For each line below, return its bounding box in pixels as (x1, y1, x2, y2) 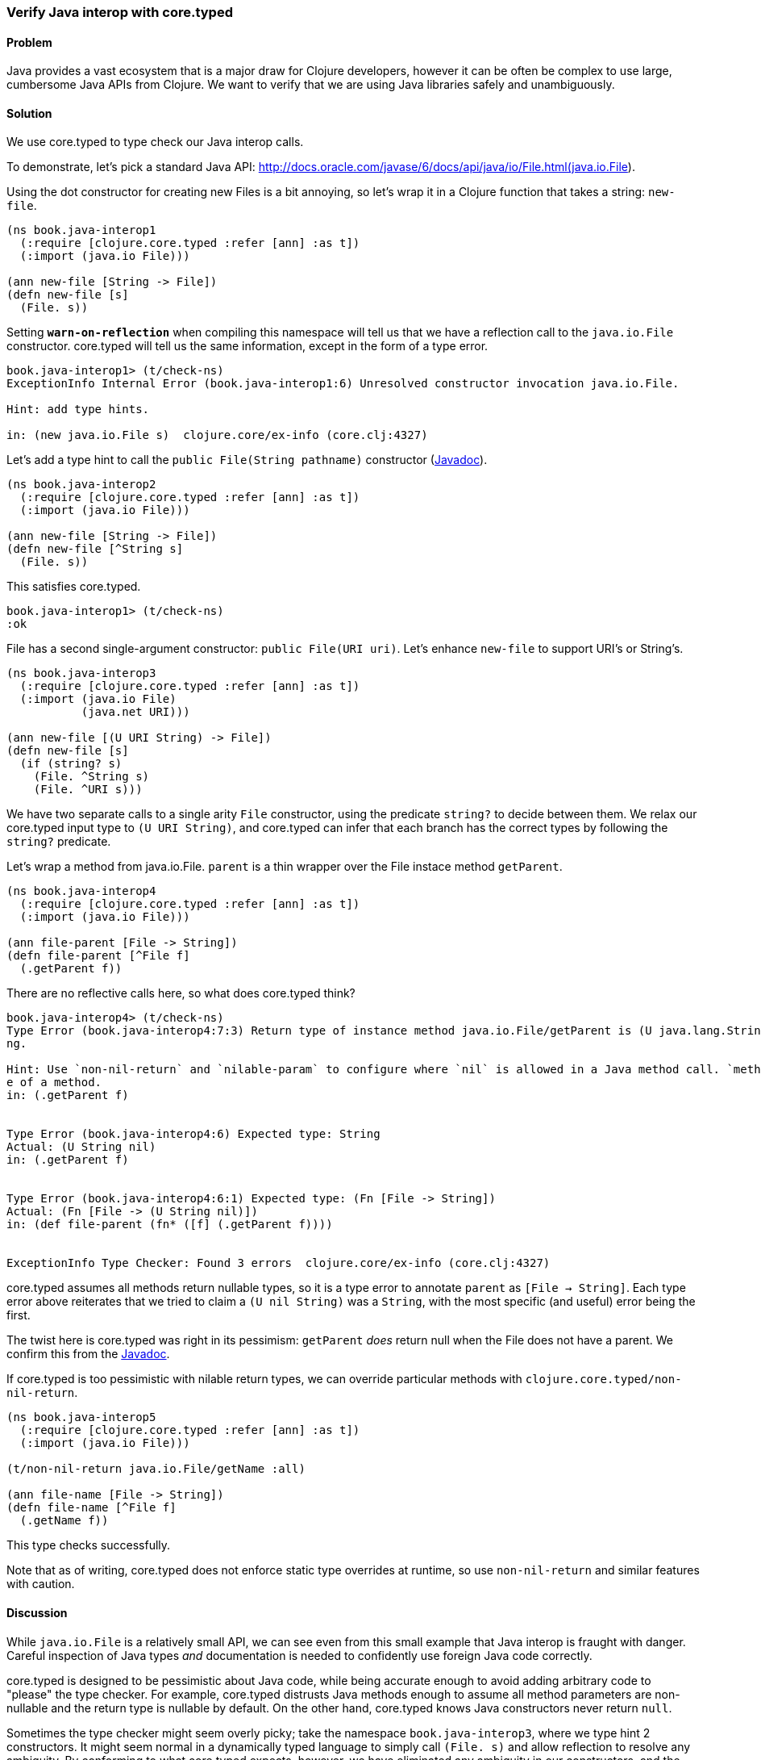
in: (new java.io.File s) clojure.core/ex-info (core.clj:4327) (6, 429, 428, 442)
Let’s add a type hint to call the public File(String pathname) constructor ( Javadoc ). (6, 453, 488, 467)
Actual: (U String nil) (6, 1140, 156, 1154)
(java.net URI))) (81, 705, 190, 719)
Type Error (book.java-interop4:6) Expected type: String (6, 1127, 380, 1141)
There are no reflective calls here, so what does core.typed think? (6, 986, 356, 1001)
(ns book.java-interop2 (6, 478, 156, 491)
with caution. (6, 1577, 75, 1591)
